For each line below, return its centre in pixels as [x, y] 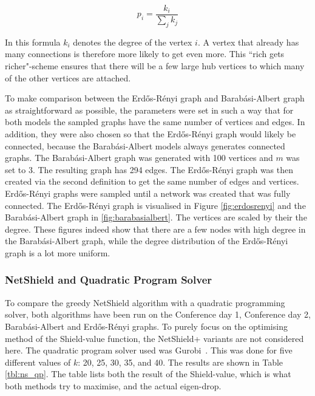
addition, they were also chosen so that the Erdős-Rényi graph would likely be [151, 134]
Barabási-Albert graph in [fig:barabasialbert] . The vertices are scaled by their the [156, 217]
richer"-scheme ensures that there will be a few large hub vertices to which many [155, 66]
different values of [38, 362]
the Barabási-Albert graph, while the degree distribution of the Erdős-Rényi [147, 241]
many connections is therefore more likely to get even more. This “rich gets [145, 54]
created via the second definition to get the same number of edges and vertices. [152, 181]
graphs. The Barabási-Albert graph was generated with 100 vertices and [139, 158]
